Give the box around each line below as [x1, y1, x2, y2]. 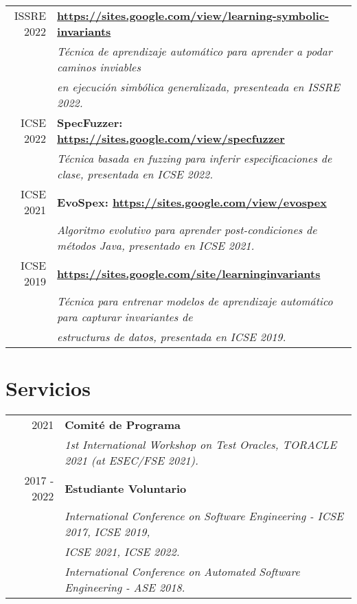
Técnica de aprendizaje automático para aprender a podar [57, 43, 332, 59]
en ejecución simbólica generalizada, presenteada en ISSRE [57, 79, 340, 95]
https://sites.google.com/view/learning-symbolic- [57, 8, 330, 23]
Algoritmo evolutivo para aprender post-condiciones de [57, 222, 317, 237]
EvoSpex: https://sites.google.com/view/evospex [57, 194, 327, 210]
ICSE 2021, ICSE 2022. [65, 544, 180, 560]
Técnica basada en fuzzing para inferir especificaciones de [57, 150, 332, 166]
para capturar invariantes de [57, 309, 193, 325]
